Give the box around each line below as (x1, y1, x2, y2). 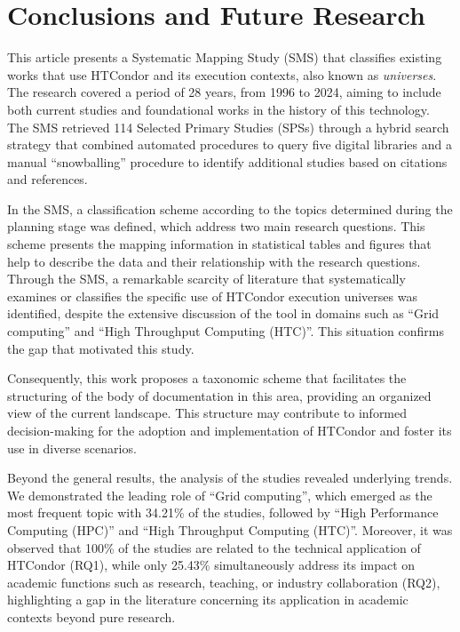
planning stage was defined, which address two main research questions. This (7, 217, 425, 236)
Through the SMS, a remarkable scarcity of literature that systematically (7, 269, 406, 288)
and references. (7, 170, 88, 188)
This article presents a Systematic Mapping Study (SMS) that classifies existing (7, 48, 442, 67)
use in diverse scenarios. (7, 438, 137, 457)
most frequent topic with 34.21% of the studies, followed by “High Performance (7, 503, 439, 522)
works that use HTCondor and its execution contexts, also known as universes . (7, 65, 437, 84)
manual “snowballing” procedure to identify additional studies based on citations (7, 152, 448, 171)
